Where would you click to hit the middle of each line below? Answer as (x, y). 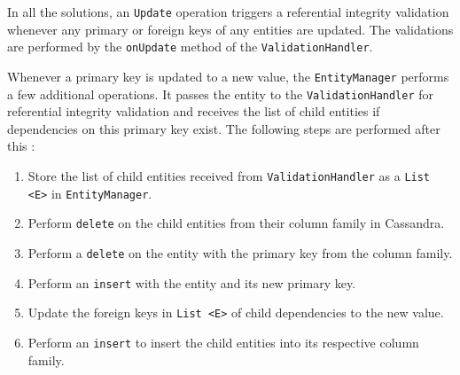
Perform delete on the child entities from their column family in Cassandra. (236, 223)
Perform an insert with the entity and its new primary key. (192, 282)
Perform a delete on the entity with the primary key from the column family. (240, 252)
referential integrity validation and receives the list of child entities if (194, 111)
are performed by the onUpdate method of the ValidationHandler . (190, 47)
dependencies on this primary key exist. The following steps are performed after (224, 128)
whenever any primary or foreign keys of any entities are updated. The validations (230, 29)
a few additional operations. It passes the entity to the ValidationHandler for (221, 94)
